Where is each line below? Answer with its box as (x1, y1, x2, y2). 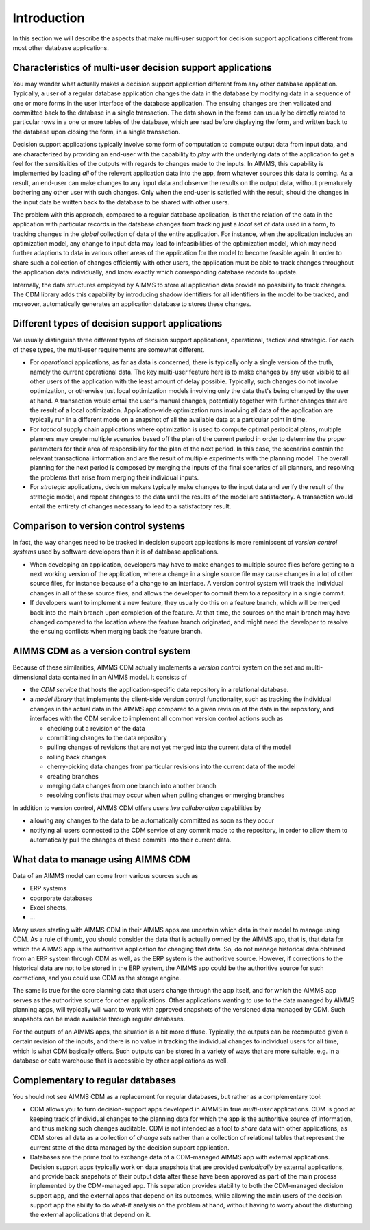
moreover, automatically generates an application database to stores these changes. (12, 300, 251, 308)
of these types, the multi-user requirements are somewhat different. (12, 345, 205, 353)
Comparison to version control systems (12, 520, 185, 532)
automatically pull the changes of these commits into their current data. (29, 836, 232, 844)
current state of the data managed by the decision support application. (29, 1143, 230, 1152)
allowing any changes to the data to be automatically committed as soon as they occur (29, 816, 274, 825)
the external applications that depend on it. (29, 1211, 151, 1219)
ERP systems (29, 884, 67, 892)
